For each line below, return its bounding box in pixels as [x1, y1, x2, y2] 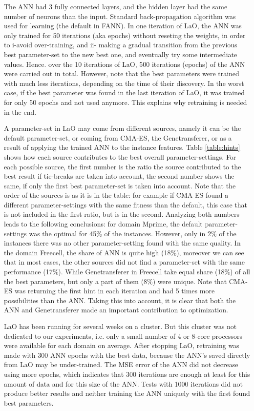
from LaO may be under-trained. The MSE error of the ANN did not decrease [4, 359, 238, 370]
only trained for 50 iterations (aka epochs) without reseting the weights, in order [4, 30, 246, 40]
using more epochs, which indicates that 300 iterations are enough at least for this [4, 369, 250, 379]
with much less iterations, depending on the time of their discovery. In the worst [4, 78, 244, 88]
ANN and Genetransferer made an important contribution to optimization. [4, 305, 228, 315]
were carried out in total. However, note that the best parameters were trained [4, 68, 239, 79]
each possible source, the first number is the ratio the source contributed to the [4, 161, 241, 171]
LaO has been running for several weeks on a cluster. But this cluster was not [4, 321, 237, 331]
